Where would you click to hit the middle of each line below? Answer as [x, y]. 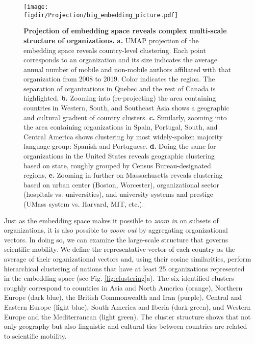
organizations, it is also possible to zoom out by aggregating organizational [116, 230]
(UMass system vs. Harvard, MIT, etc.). [84, 204]
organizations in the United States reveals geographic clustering [119, 156]
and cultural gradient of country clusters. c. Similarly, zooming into [125, 117]
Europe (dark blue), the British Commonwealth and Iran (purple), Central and [123, 297]
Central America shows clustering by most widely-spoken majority [123, 136]
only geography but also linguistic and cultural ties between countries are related [126, 326]
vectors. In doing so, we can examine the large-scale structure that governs [116, 239]
